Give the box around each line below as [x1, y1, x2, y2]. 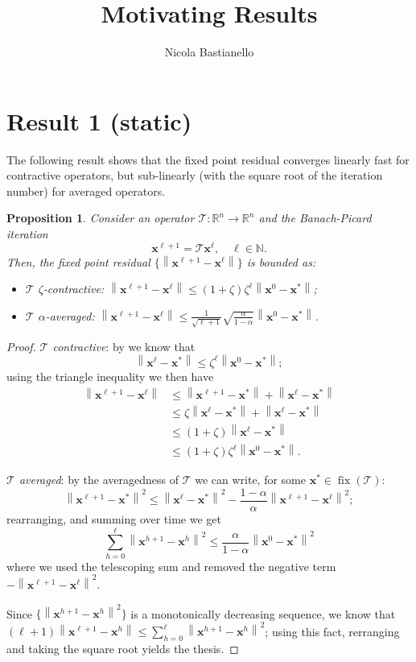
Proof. [6, 337, 36, 354]
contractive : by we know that [52, 337, 196, 354]
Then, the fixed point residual [6, 253, 150, 270]
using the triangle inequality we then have [6, 367, 214, 384]
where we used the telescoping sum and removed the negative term [6, 557, 336, 574]
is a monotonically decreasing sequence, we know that [130, 605, 396, 622]
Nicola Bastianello [164, 43, 254, 60]
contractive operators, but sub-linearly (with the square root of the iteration [6, 167, 383, 184]
